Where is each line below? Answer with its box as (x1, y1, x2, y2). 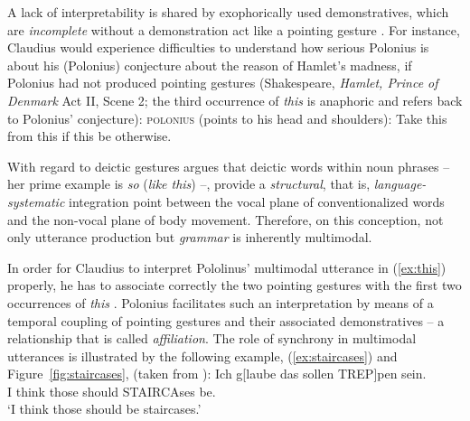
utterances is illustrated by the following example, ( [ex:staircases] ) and (7, 346, 398, 365)
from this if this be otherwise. (7, 126, 172, 145)
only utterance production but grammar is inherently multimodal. (7, 228, 372, 247)
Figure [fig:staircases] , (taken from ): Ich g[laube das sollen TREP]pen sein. (7, 364, 427, 383)
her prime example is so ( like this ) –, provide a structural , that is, (7, 174, 371, 193)
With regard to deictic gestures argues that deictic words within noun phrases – (7, 156, 450, 175)
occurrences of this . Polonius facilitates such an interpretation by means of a (7, 293, 434, 312)
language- (373, 174, 427, 193)
